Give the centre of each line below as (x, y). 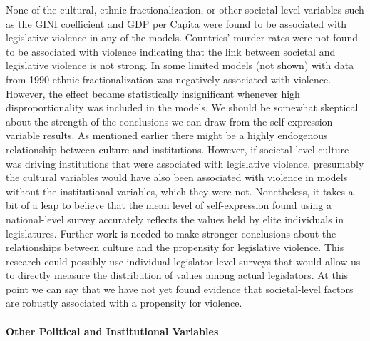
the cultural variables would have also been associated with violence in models (177, 177)
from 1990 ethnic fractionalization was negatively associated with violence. (169, 79)
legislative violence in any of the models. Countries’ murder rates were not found (182, 37)
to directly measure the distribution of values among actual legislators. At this (177, 275)
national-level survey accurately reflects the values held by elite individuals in (175, 219)
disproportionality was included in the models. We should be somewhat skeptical (182, 107)
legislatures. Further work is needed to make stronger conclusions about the (171, 233)
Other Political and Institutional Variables (112, 331)
